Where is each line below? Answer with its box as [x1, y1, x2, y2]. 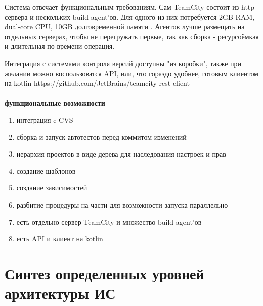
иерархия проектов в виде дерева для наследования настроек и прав [16, 148, 226, 159]
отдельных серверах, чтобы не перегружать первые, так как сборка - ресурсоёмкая [5, 31, 259, 41]
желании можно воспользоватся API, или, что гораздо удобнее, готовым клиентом [5, 68, 258, 78]
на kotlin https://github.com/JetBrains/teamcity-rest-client [5, 78, 190, 88]
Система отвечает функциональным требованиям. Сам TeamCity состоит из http [5, 2, 255, 12]
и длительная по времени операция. [5, 41, 115, 52]
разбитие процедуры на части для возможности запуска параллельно [16, 199, 228, 210]
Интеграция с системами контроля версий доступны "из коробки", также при [5, 58, 242, 68]
